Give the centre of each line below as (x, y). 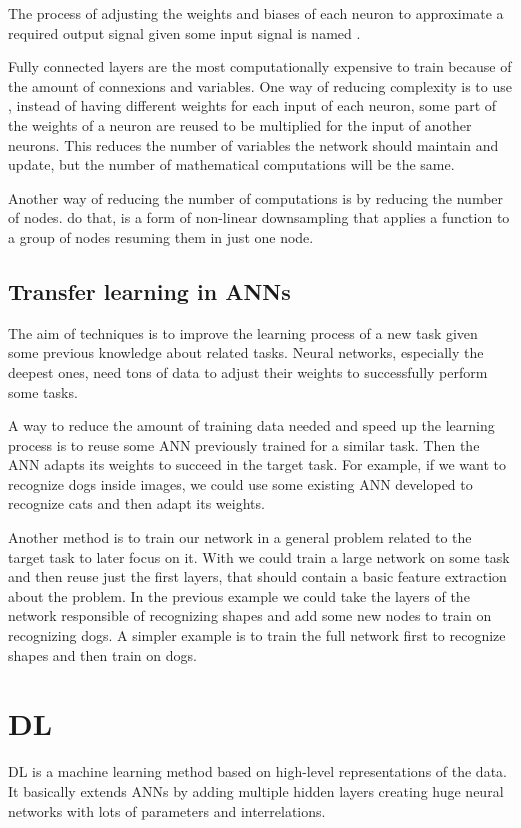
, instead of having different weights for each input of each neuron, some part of (252, 105)
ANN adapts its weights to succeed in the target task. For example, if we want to (257, 464)
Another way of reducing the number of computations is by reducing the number (256, 197)
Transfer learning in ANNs (149, 290)
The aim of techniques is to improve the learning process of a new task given (243, 332)
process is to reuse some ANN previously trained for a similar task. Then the (244, 444)
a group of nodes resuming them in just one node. (161, 236)
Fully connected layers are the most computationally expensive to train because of (260, 66)
